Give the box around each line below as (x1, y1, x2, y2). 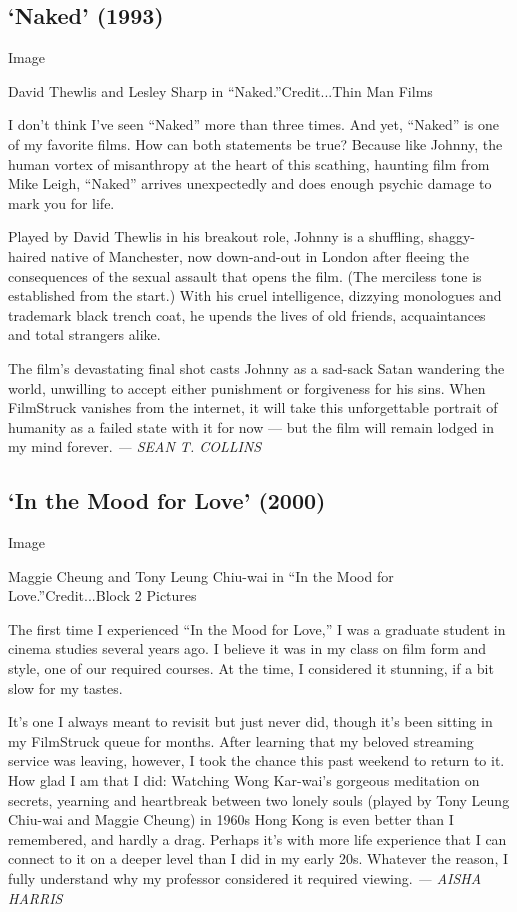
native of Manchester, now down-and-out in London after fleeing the (50, 245, 469, 266)
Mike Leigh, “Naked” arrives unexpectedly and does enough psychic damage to (8, 173, 492, 194)
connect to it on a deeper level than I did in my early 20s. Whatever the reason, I (8, 848, 508, 869)
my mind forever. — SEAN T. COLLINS (8, 436, 262, 457)
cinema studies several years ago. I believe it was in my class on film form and (8, 638, 487, 659)
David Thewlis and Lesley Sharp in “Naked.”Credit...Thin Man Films (8, 80, 433, 101)
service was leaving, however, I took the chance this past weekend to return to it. (8, 750, 505, 771)
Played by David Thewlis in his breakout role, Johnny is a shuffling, (8, 226, 424, 247)
